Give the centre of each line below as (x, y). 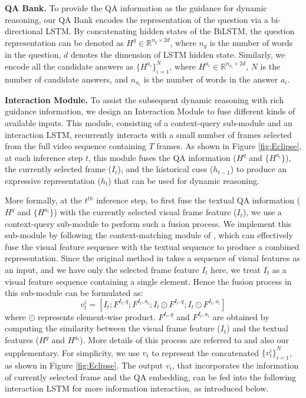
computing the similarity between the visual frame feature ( (113, 328)
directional (24, 31)
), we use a (262, 212)
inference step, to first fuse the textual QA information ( (198, 200)
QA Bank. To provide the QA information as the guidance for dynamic (136, 8)
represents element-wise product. (97, 316)
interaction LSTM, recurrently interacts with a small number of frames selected (148, 134)
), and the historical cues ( (165, 169)
